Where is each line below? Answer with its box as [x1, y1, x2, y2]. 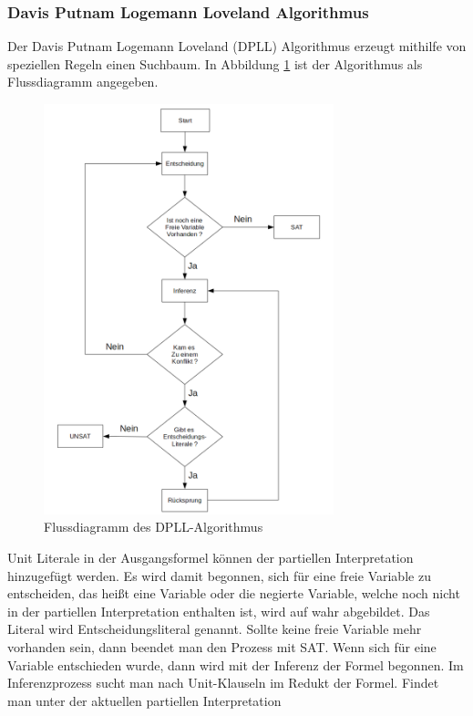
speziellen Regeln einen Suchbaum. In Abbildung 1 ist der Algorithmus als [7, 54, 423, 73]
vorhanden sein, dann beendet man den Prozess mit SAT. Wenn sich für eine [7, 637, 437, 656]
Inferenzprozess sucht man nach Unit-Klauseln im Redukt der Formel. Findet [7, 673, 439, 692]
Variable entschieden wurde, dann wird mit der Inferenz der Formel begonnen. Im [7, 655, 464, 674]
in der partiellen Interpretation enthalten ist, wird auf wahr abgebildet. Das [7, 601, 430, 620]
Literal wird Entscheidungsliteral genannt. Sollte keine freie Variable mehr [7, 619, 422, 638]
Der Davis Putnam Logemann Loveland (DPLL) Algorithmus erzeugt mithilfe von [7, 36, 467, 56]
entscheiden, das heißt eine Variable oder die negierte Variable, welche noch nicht [7, 584, 460, 603]
